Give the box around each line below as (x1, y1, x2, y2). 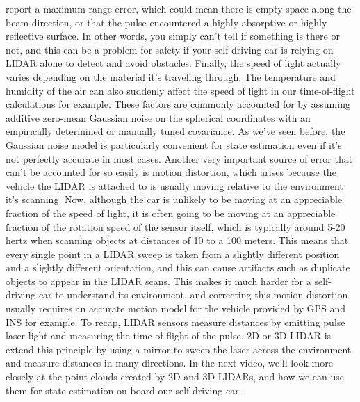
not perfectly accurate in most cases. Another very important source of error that (6, 151, 353, 166)
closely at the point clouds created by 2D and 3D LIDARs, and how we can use (6, 369, 344, 384)
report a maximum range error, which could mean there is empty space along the (6, 1, 352, 15)
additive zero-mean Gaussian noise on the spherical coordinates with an (6, 110, 311, 124)
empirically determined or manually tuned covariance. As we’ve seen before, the (6, 124, 345, 138)
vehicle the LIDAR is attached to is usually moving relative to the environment (6, 178, 343, 193)
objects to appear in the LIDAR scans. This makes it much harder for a (6, 273, 311, 288)
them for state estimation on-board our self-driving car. (6, 383, 242, 397)
